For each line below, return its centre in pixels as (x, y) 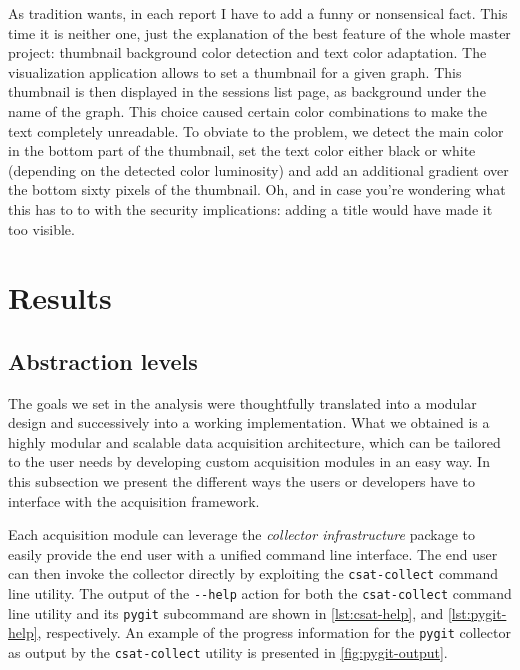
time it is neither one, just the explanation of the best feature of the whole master (259, 32)
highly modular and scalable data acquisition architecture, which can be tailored (254, 441)
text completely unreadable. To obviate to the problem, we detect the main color (256, 130)
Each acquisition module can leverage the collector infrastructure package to (242, 534)
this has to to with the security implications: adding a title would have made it (250, 208)
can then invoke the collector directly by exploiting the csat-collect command (253, 573)
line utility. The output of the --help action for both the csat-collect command (260, 593)
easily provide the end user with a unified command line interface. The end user (253, 553)
